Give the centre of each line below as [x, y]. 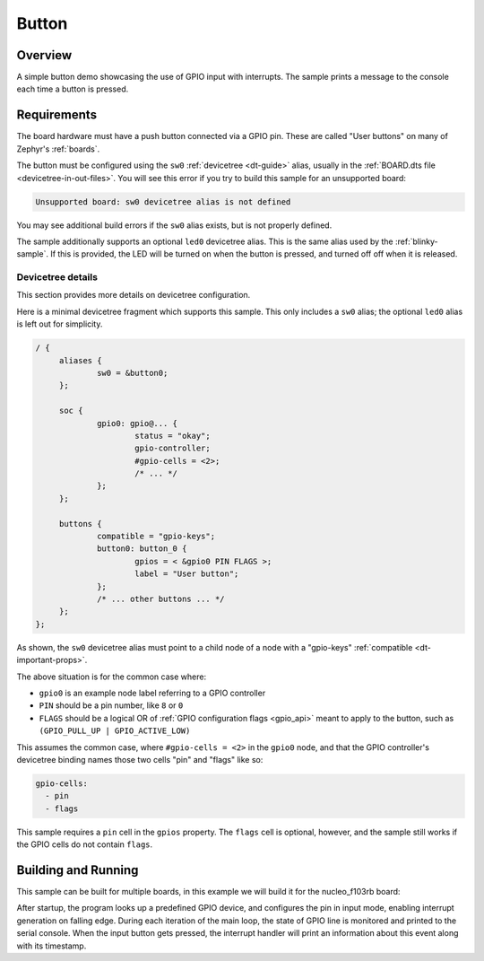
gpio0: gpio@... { [138, 423]
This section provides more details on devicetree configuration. [134, 295]
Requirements [57, 115]
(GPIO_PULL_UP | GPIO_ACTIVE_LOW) [115, 731]
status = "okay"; [173, 436]
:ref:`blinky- [416, 241]
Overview [44, 55]
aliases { [80, 360]
